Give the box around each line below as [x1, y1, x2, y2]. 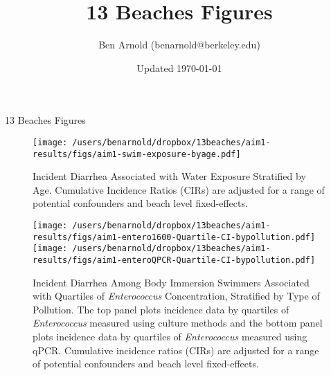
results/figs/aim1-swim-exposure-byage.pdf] [33, 149, 241, 159]
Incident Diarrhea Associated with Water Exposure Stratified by [33, 169, 306, 183]
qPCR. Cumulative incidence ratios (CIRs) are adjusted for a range [33, 342, 319, 357]
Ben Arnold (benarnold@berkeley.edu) [98, 37, 260, 52]
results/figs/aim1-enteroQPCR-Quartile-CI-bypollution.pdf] [33, 255, 316, 265]
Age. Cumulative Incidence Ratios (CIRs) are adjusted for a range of [33, 182, 325, 196]
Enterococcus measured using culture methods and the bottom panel [33, 315, 323, 330]
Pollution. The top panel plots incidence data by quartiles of [33, 302, 289, 316]
